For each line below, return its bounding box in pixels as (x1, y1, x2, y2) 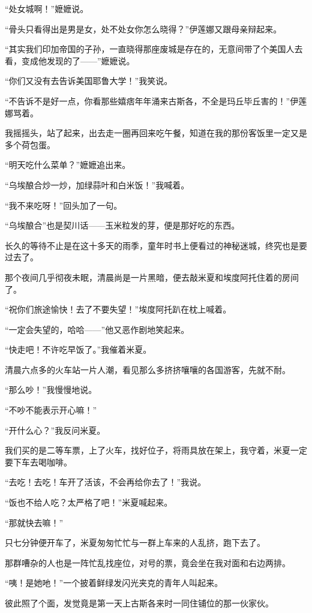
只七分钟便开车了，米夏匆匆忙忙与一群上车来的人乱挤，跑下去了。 (5, 536, 265, 549)
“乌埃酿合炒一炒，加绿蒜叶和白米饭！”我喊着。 (5, 178, 190, 191)
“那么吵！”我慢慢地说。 (5, 383, 97, 396)
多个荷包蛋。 (5, 138, 55, 151)
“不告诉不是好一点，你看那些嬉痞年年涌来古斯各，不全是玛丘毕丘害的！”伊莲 (5, 94, 307, 107)
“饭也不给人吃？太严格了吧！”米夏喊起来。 (5, 496, 173, 509)
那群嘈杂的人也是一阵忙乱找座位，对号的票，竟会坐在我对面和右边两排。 (5, 556, 290, 569)
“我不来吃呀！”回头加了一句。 (5, 199, 122, 211)
